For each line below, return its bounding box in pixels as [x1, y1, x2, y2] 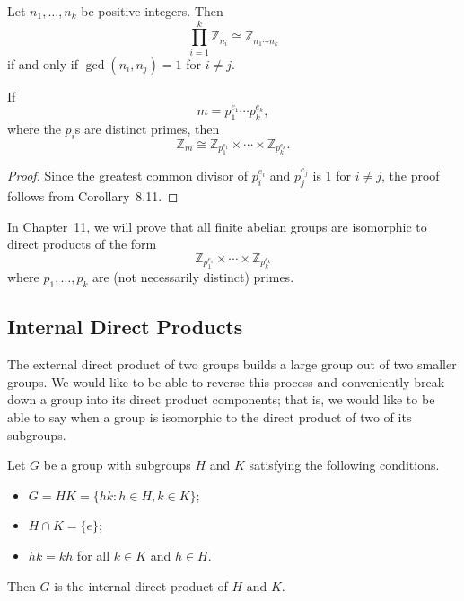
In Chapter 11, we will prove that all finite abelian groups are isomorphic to [7, 217, 427, 235]
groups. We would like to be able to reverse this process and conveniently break [7, 372, 445, 391]
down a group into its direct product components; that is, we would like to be [7, 390, 435, 409]
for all [76, 546, 110, 565]
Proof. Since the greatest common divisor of [7, 166, 249, 185]
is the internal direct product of [54, 576, 228, 595]
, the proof [381, 166, 440, 185]
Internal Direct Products [7, 313, 243, 340]
